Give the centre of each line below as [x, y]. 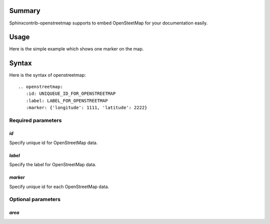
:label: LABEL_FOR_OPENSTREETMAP [67, 101]
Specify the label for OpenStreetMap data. [53, 165]
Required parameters [35, 120]
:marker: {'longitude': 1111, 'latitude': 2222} [86, 108]
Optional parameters [35, 200]
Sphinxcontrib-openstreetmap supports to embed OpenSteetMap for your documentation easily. [108, 23]
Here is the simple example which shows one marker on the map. [76, 49]
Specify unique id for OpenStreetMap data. [53, 143]
